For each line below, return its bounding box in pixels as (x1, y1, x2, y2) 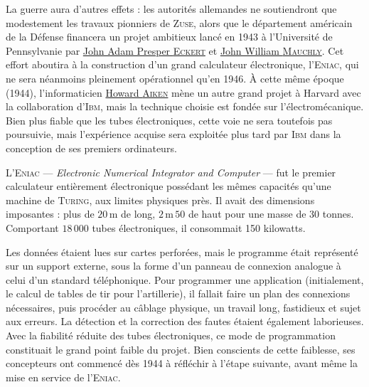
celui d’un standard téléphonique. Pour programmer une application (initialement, (6, 272, 364, 287)
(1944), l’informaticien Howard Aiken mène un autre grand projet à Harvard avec (6, 85, 361, 100)
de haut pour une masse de (188, 206, 306, 221)
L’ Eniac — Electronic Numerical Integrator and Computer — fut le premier (6, 164, 336, 179)
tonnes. (322, 206, 354, 221)
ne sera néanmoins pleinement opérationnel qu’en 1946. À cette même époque (6, 70, 344, 85)
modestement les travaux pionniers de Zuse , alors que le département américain (6, 15, 353, 30)
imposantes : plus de (6, 206, 95, 221)
